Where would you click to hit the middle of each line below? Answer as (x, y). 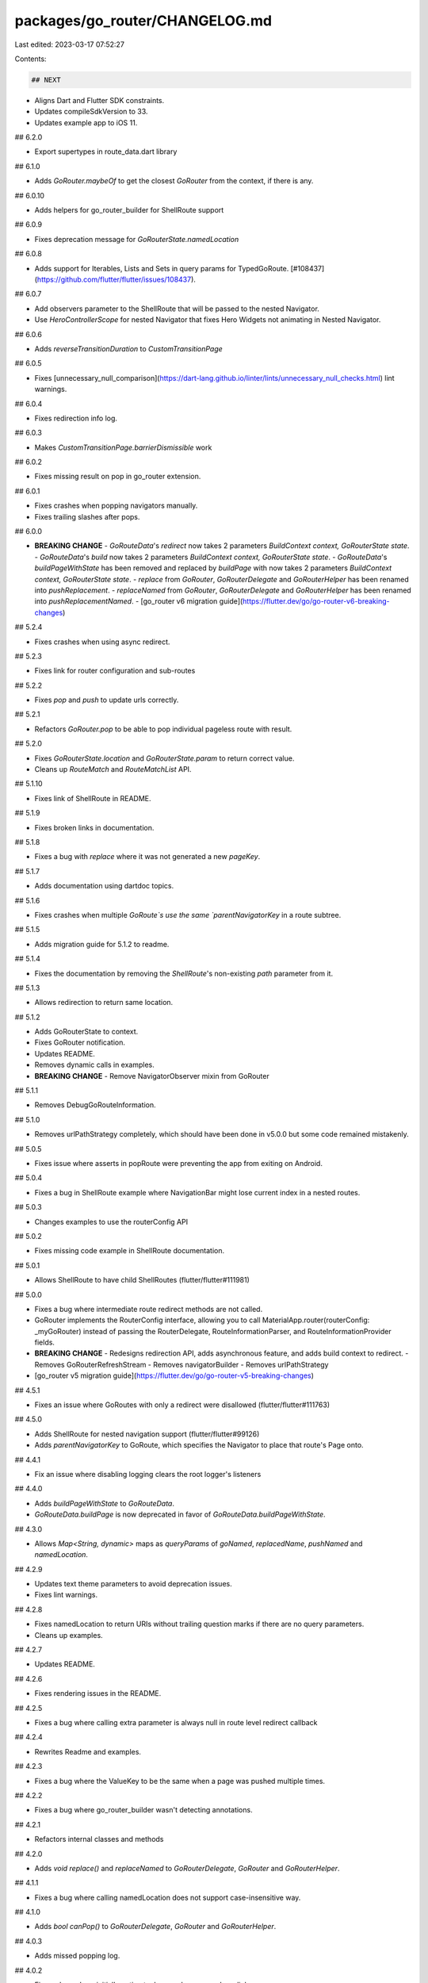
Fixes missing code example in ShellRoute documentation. (130, 1251)
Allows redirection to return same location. (104, 1003)
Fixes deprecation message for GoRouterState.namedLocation (137, 239)
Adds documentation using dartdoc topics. (104, 886)
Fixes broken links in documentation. (94, 827)
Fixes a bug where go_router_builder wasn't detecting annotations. (143, 1810)
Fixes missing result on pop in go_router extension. (118, 477)
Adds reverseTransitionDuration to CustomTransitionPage (129, 348)
